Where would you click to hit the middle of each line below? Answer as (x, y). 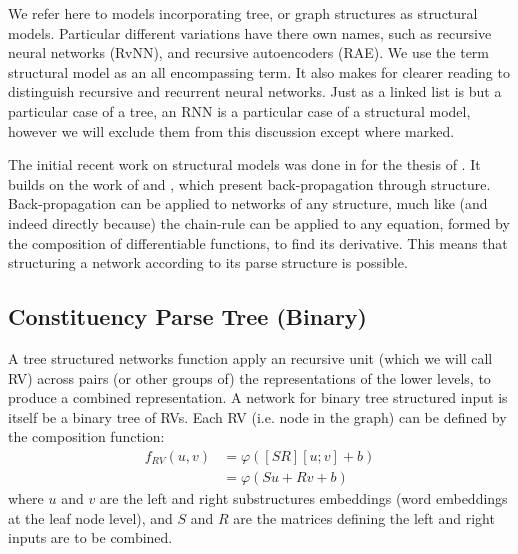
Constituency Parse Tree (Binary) (187, 316)
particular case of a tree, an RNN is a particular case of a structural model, (239, 110)
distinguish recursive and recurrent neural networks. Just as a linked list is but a (255, 91)
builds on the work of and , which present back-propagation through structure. (249, 183)
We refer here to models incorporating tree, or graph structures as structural (243, 13)
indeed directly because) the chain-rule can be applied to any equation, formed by (259, 222)
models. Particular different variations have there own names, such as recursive (250, 32)
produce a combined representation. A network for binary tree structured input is (258, 397)
